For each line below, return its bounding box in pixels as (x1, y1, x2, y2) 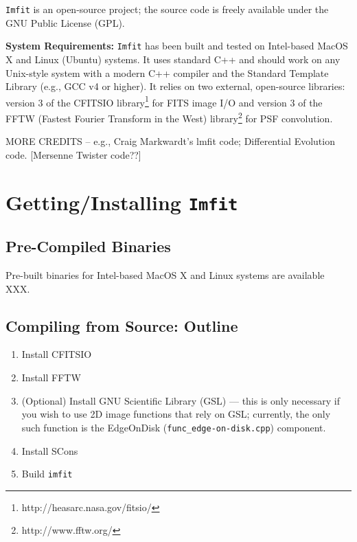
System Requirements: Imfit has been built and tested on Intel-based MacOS (5, 38, 348, 53)
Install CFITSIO (21, 347, 92, 361)
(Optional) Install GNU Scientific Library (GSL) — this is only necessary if (21, 393, 340, 407)
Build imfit (21, 466, 73, 481)
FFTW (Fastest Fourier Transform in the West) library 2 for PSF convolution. (5, 109, 333, 125)
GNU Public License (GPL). (5, 15, 125, 30)
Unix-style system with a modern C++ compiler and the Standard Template (5, 65, 329, 80)
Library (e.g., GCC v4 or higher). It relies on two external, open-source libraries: (5, 79, 345, 93)
